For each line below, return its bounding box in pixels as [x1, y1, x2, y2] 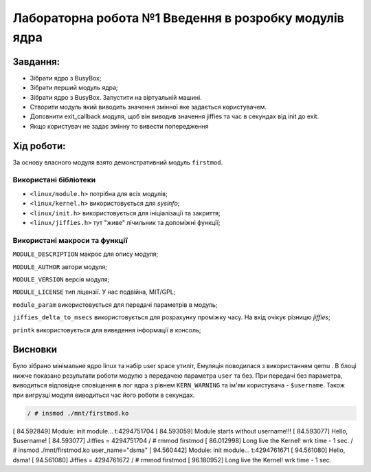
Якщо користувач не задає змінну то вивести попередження [30, 122, 209, 130]
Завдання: [12, 56, 60, 67]
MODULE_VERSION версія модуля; [12, 275, 110, 283]
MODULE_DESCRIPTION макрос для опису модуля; [12, 250, 159, 258]
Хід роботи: [12, 140, 66, 151]
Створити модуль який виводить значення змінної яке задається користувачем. [30, 103, 267, 111]
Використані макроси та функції [12, 235, 128, 245]
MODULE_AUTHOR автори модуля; [12, 262, 108, 271]
